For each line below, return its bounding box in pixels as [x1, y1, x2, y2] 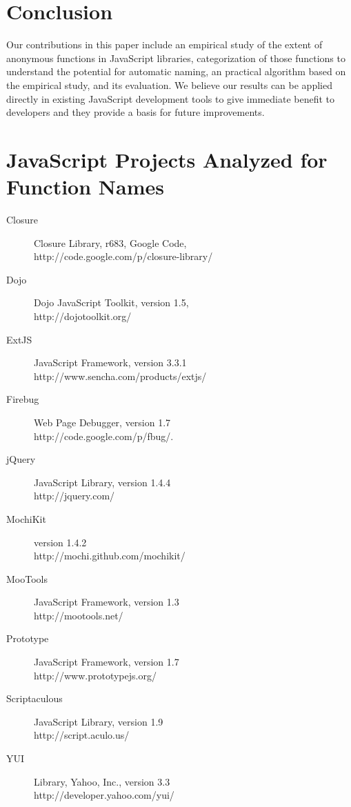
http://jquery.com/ [34, 488, 115, 503]
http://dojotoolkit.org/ [34, 308, 132, 323]
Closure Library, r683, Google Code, [34, 235, 187, 250]
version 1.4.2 [34, 535, 87, 549]
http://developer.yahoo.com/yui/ [34, 788, 174, 802]
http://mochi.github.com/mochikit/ [34, 548, 185, 563]
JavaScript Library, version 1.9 [34, 714, 163, 728]
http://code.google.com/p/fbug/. [34, 428, 174, 443]
